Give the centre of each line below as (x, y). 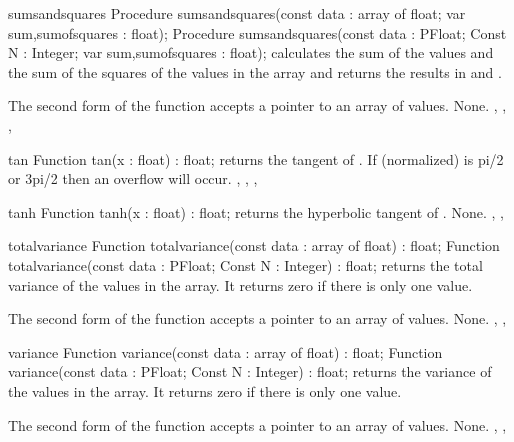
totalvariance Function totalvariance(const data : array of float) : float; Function (254, 245)
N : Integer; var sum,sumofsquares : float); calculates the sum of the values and (251, 52)
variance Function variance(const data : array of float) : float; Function (225, 351)
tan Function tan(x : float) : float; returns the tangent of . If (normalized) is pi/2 (256, 158)
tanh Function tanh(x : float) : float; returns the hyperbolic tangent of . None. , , (256, 211)
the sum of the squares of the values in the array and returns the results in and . (255, 71)
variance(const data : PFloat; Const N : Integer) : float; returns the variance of (250, 371)
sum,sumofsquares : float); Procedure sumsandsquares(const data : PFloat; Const (257, 32)
